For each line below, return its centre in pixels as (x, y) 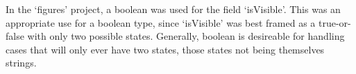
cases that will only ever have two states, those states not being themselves (165, 49)
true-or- (335, 22)
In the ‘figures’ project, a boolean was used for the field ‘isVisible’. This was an (173, 9)
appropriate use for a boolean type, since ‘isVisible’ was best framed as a (161, 22)
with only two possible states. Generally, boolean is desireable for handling (186, 36)
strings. (21, 63)
